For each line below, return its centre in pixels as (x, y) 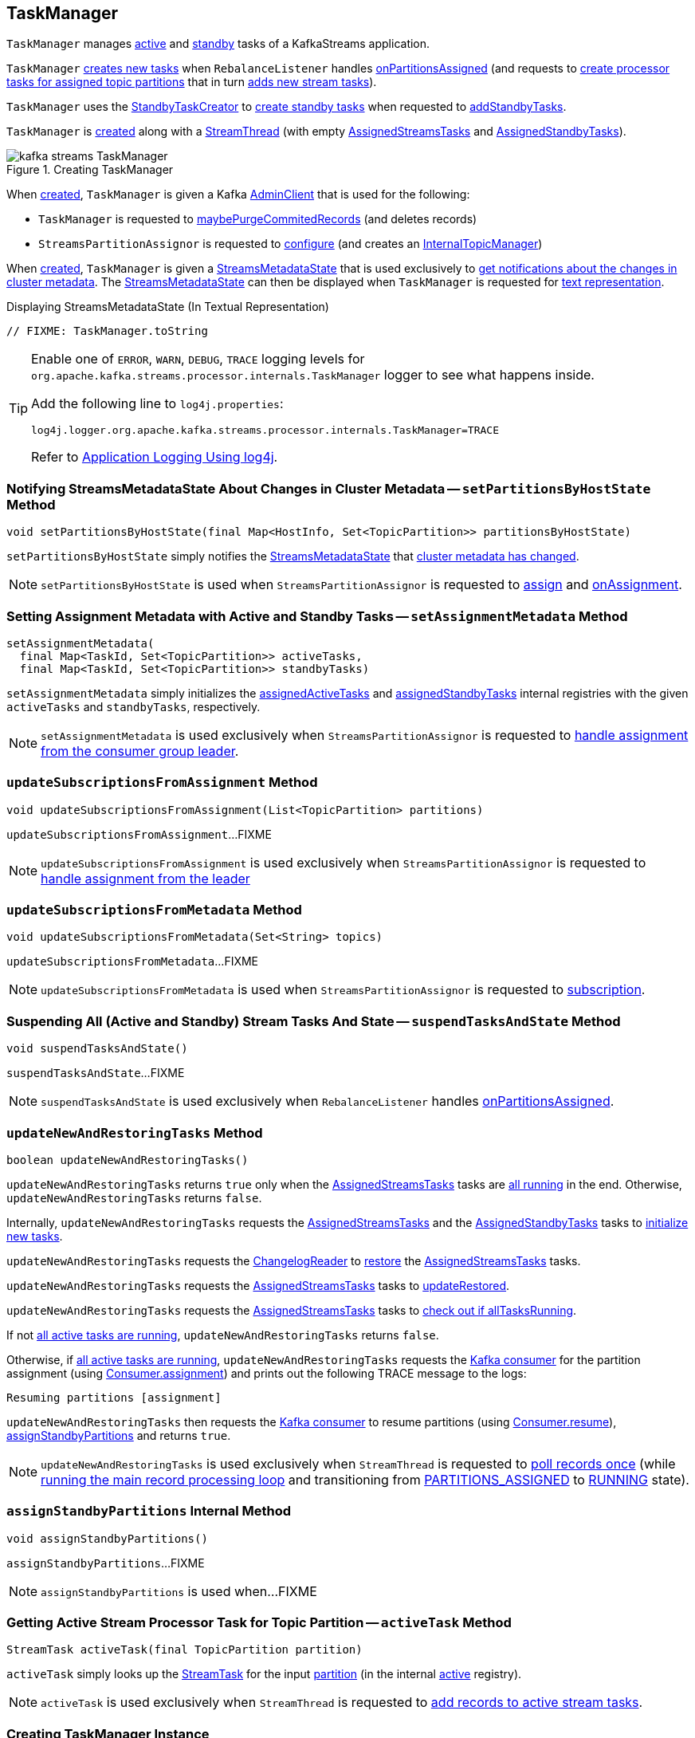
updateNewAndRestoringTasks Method (135, 1132)
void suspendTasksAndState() (97, 1049)
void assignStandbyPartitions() (107, 1538)
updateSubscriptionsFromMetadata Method (154, 910)
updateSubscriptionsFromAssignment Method (162, 782)
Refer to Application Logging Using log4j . (155, 457)
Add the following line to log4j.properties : (157, 404)
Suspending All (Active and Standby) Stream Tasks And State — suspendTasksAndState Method (314, 1021)
